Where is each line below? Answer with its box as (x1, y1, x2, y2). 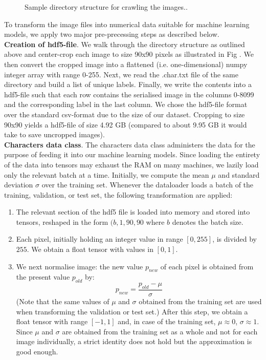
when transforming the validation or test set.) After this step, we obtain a (16, 306, 248, 316)
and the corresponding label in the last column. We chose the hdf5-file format (4, 99, 248, 110)
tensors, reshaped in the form (16, 216, 108, 227)
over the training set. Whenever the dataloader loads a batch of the (41, 179, 254, 190)
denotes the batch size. (172, 216, 243, 227)
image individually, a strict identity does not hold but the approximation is (16, 336, 252, 347)
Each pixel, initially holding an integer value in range (16, 234, 183, 244)
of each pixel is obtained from (160, 261, 254, 271)
